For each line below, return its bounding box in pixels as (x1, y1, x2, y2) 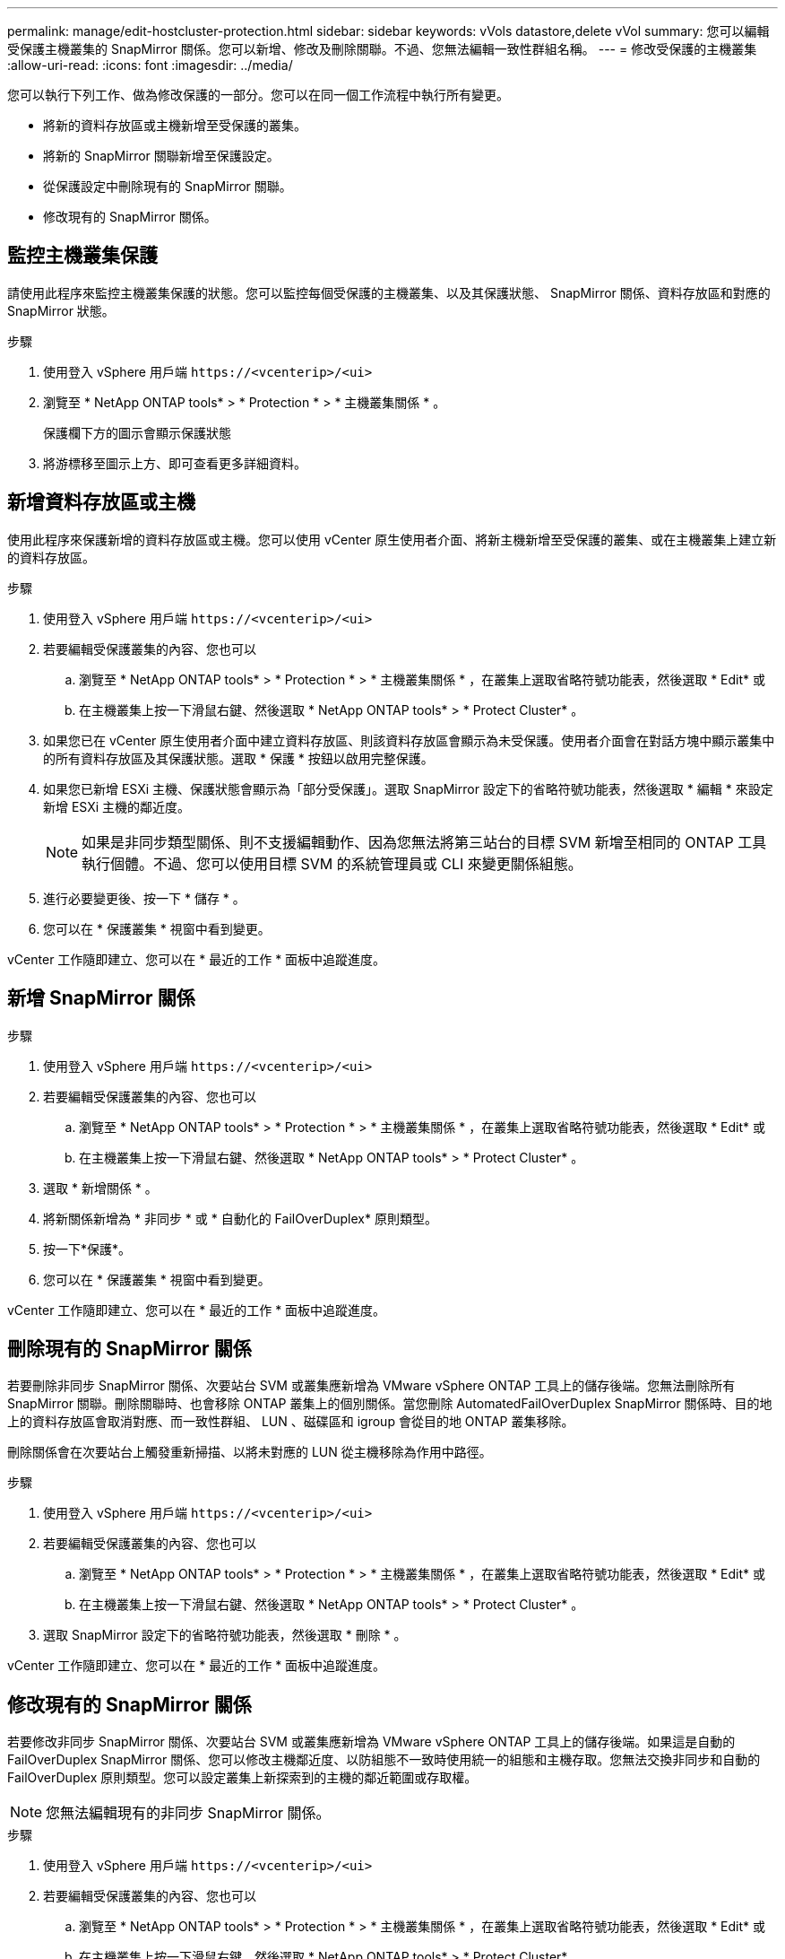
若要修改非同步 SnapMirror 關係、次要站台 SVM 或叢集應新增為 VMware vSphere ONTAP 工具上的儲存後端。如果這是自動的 (7, 1734, 736, 1750)
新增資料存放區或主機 (7, 491, 195, 514)
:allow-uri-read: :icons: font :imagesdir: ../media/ (7, 57, 293, 73)
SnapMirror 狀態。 (7, 302, 115, 318)
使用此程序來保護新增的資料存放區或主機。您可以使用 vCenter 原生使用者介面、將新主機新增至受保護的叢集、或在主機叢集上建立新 (7, 531, 777, 547)
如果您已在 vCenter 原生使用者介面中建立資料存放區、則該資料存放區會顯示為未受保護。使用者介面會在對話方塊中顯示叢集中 (43, 732, 775, 748)
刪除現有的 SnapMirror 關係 (7, 1336, 252, 1360)
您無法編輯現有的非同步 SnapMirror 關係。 (46, 1804, 331, 1823)
